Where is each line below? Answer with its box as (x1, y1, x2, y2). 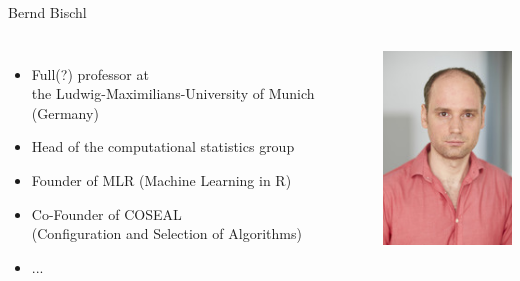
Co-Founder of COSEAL (31, 203, 182, 224)
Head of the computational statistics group (31, 136, 295, 157)
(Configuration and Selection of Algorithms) (31, 223, 302, 244)
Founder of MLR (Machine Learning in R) (31, 169, 292, 190)
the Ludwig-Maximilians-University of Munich (31, 83, 315, 104)
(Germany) (31, 102, 99, 123)
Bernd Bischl (8, 2, 87, 22)
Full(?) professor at (31, 63, 149, 84)
